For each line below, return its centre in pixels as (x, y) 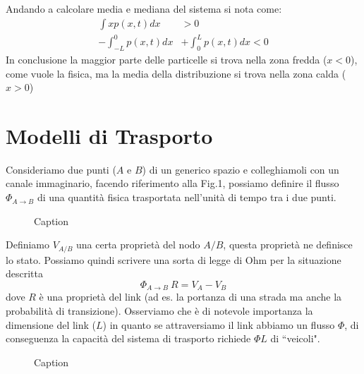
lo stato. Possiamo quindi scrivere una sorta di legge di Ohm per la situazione (174, 259)
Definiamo (28, 245)
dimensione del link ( (51, 324)
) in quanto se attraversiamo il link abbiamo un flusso (219, 324)
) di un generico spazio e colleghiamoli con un (241, 169)
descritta (25, 273)
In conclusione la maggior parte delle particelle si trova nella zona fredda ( (166, 59)
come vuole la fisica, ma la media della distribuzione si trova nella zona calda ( (176, 73)
